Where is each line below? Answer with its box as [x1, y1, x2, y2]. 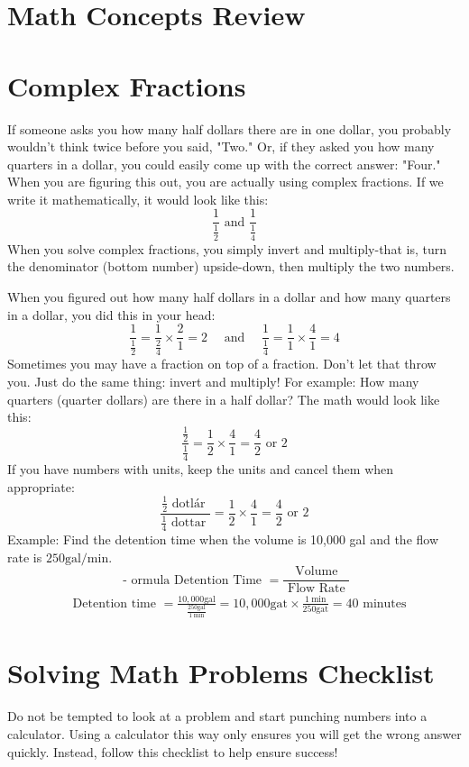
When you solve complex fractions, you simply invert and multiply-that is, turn [7, 239, 446, 258]
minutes [363, 597, 407, 610]
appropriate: [7, 477, 75, 496]
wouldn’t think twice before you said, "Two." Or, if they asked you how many [7, 137, 435, 156]
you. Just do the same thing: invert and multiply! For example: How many [7, 371, 419, 390]
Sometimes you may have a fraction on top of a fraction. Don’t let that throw [7, 354, 437, 373]
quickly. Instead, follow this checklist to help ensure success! [7, 742, 338, 761]
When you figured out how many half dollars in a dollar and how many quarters [7, 287, 451, 306]
